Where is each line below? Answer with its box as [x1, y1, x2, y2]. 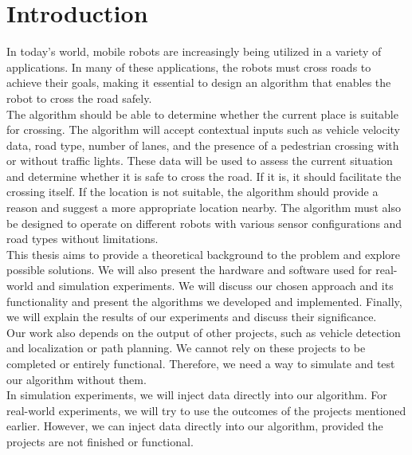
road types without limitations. [6, 230, 159, 247]
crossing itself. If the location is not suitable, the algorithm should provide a [6, 183, 379, 200]
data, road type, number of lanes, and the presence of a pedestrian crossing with [6, 136, 399, 153]
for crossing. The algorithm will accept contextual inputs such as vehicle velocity [6, 121, 400, 138]
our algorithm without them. [6, 371, 147, 387]
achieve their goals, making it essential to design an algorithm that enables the [6, 74, 391, 91]
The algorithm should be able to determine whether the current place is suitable [6, 105, 398, 122]
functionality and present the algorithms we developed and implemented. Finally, [6, 292, 402, 309]
